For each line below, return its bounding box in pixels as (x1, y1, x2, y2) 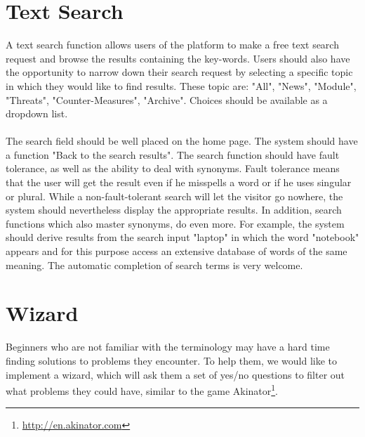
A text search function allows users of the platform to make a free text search (6, 37, 339, 52)
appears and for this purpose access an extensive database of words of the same (6, 244, 347, 259)
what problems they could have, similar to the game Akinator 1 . (6, 381, 279, 398)
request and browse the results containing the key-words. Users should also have (6, 51, 350, 65)
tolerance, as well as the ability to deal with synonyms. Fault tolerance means (6, 161, 340, 176)
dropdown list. (6, 106, 68, 121)
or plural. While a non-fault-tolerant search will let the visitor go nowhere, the (6, 188, 343, 203)
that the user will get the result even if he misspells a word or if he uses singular (6, 175, 352, 190)
